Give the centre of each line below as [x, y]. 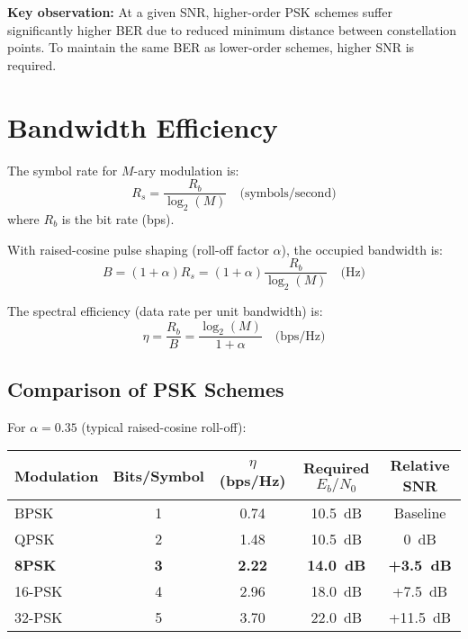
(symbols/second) [288, 193]
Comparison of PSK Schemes [146, 388]
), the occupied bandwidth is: [362, 249]
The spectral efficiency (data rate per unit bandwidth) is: [165, 310]
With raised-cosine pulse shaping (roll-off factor [138, 249]
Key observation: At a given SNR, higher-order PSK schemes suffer [200, 12]
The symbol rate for [63, 170]
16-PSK [39, 591]
